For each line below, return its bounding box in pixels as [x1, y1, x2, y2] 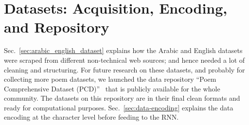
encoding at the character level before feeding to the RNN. [4, 112, 179, 122]
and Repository [4, 17, 109, 37]
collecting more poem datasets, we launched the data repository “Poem [4, 74, 216, 84]
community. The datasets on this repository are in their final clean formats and [4, 93, 240, 103]
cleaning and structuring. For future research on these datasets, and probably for [4, 64, 245, 74]
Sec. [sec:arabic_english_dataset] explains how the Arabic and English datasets [4, 45, 243, 55]
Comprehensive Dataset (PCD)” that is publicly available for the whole [4, 83, 220, 93]
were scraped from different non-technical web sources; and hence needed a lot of [4, 54, 245, 65]
